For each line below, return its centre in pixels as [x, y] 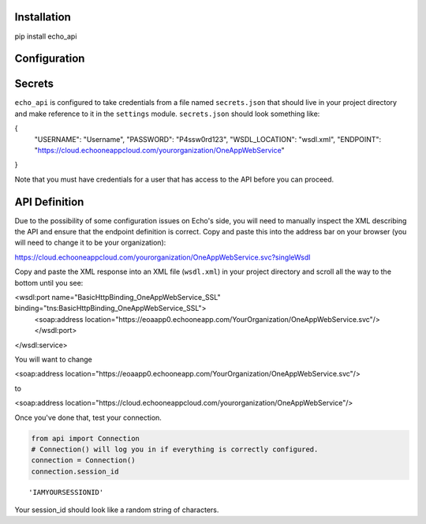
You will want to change [53, 359]
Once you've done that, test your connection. [88, 417]
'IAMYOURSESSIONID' [66, 492]
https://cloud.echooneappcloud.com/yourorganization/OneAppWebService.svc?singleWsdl [163, 257]
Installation [43, 17]
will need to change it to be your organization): [90, 243]
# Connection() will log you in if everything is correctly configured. [175, 449]
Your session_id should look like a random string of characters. [117, 510]
